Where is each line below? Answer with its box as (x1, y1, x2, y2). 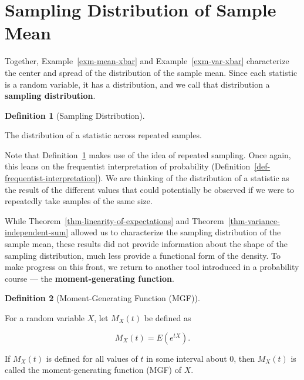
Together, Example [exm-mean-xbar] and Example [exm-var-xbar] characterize (5, 55, 289, 67)
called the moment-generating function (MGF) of (5, 364, 181, 376)
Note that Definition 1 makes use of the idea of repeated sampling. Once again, (5, 148, 291, 161)
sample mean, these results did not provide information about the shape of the (5, 238, 288, 250)
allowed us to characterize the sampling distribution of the (70, 226, 281, 238)
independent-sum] (5, 226, 69, 238)
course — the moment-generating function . (5, 272, 174, 284)
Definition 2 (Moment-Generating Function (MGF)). (5, 292, 200, 304)
